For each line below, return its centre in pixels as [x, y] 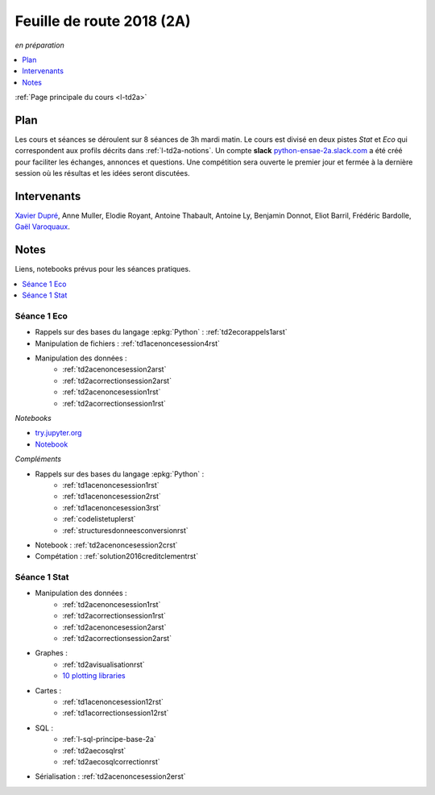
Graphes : [51, 653]
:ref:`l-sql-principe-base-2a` [109, 739]
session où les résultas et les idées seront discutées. [102, 173]
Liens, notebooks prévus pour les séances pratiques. [103, 269]
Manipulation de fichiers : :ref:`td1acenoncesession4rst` [128, 343]
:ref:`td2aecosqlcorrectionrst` [111, 761]
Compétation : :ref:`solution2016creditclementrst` [117, 556]
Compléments [38, 459]
